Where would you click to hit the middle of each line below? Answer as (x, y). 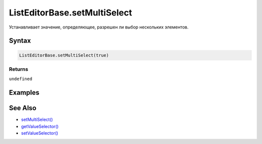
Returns (19, 69)
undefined (21, 79)
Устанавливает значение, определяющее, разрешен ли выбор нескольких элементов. (99, 27)
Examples (24, 93)
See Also (23, 108)
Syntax (20, 41)
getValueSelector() (40, 126)
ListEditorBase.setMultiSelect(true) (64, 55)
